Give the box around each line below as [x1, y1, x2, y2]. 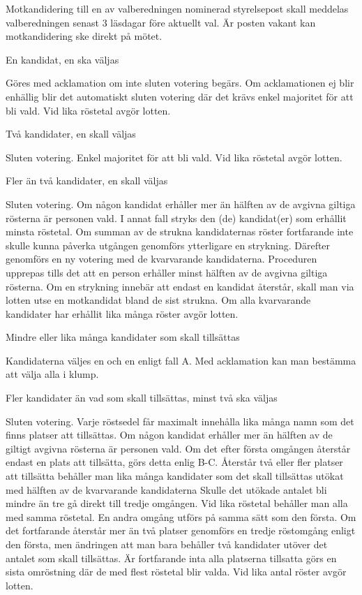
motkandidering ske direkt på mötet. [6, 29, 163, 43]
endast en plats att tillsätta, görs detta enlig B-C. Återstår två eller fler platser [6, 455, 343, 469]
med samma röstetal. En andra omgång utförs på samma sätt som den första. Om [6, 509, 356, 524]
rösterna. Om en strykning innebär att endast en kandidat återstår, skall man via [6, 279, 354, 293]
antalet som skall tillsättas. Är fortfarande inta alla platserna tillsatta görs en [6, 550, 337, 565]
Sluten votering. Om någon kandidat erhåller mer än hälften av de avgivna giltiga [6, 196, 356, 211]
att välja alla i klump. [6, 367, 99, 381]
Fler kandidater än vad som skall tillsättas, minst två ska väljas [6, 390, 278, 405]
